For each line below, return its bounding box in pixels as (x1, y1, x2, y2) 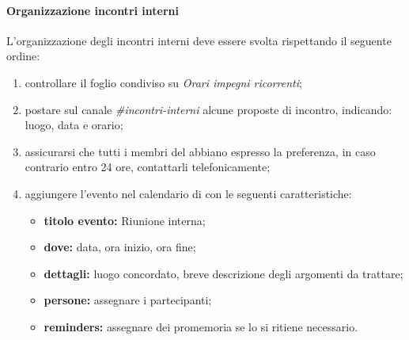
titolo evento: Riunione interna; (44, 212, 206, 228)
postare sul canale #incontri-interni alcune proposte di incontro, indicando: (25, 101, 392, 117)
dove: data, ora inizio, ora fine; (44, 239, 196, 255)
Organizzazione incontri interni (6, 2, 179, 18)
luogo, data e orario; (25, 117, 123, 133)
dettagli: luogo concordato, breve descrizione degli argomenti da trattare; (44, 265, 403, 281)
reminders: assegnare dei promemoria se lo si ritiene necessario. (44, 318, 358, 334)
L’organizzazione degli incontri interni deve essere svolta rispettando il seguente (6, 32, 392, 48)
